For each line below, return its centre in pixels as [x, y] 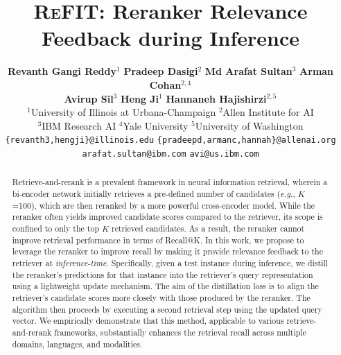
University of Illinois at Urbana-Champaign [123, 112]
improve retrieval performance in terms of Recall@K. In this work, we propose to [158, 240]
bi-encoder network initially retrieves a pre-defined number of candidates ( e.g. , [154, 194]
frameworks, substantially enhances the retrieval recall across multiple [180, 332]
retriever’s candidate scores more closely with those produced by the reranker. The [161, 297]
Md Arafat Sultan [248, 71]
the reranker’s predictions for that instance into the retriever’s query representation [163, 274]
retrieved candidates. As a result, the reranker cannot [208, 228]
